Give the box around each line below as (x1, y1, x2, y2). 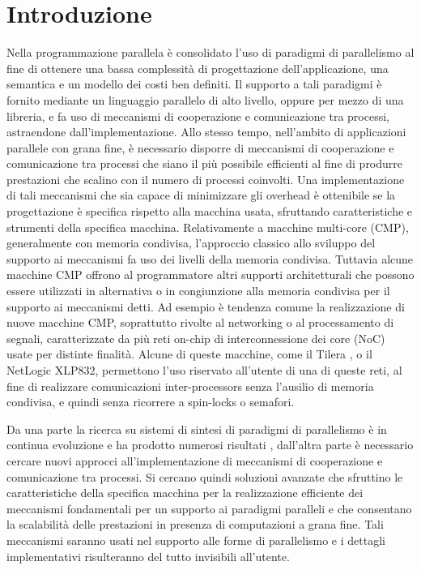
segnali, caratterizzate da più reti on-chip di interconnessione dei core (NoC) (6, 329, 385, 346)
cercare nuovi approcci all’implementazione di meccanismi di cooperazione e (6, 452, 383, 469)
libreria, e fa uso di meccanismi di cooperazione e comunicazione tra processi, (6, 107, 389, 124)
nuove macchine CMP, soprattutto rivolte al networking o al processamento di (6, 314, 394, 331)
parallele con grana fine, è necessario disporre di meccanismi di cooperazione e (6, 139, 394, 156)
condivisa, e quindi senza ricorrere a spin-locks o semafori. (6, 393, 295, 410)
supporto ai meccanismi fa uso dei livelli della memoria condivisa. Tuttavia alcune (6, 250, 414, 267)
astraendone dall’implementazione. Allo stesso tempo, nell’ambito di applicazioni (6, 123, 406, 140)
